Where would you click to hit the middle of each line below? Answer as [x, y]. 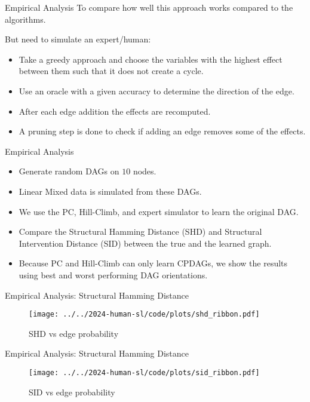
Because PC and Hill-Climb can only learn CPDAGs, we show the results [153, 263]
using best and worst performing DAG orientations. [113, 274]
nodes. [145, 171]
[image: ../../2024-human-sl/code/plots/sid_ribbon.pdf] [144, 372]
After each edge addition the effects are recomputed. [115, 111]
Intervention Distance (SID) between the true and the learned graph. [145, 243]
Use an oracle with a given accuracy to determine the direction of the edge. [156, 90]
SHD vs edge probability [74, 333]
